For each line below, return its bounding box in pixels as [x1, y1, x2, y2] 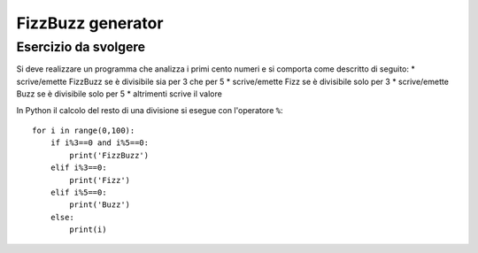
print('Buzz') [69, 200, 131, 210]
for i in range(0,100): [32, 125, 135, 135]
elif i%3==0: [50, 163, 107, 172]
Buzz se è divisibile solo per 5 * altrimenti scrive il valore [16, 88, 223, 99]
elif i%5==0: [50, 187, 107, 197]
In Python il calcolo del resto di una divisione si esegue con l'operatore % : [16, 104, 283, 115]
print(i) [69, 225, 107, 234]
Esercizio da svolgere [16, 39, 146, 55]
